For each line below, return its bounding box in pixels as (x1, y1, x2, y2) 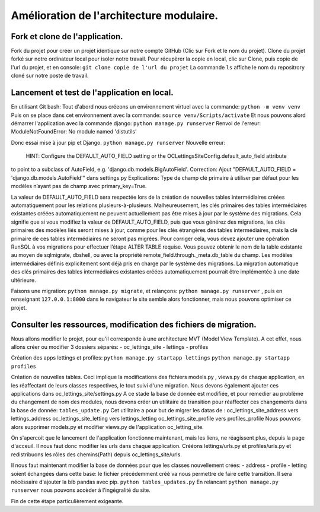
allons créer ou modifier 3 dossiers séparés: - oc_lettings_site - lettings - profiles (11, 344, 209, 351)
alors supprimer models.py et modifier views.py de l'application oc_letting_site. (11, 423, 204, 430)
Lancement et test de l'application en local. (11, 88, 174, 98)
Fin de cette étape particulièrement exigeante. (11, 497, 124, 504)
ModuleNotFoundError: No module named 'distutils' (11, 128, 137, 135)
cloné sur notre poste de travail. (11, 72, 89, 79)
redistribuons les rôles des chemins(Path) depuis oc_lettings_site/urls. (11, 451, 182, 458)
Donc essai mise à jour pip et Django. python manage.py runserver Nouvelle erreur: (11, 139, 226, 146)
